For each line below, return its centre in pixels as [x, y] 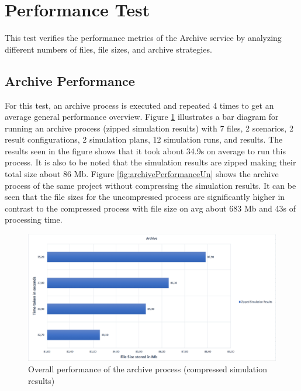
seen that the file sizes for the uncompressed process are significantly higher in [145, 197]
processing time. [34, 219]
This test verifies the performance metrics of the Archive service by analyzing [143, 38]
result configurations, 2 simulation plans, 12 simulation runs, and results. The [144, 139]
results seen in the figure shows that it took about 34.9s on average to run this [145, 150]
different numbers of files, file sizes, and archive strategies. [108, 49]
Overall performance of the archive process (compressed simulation [148, 369]
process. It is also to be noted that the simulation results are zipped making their [150, 162]
